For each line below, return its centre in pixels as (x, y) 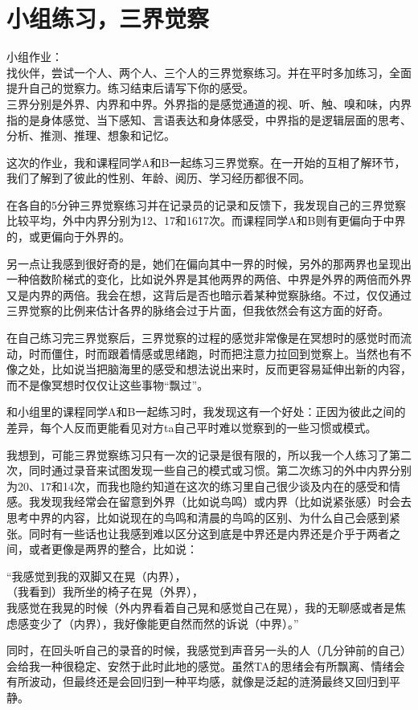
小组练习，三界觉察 (108, 18)
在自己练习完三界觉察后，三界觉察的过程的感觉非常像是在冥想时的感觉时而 (203, 338)
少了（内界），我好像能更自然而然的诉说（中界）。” (169, 623)
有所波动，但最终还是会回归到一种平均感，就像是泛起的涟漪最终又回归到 (198, 681)
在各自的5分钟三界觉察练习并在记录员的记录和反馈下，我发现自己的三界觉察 (206, 204)
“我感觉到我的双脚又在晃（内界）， (96, 575)
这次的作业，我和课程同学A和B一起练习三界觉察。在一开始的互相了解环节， (206, 162)
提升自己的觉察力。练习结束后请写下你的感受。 (130, 88)
